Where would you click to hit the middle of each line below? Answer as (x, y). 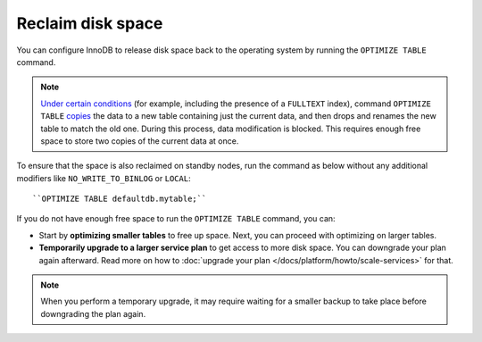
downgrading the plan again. (93, 313)
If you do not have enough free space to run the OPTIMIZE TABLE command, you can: (176, 219)
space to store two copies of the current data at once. (140, 141)
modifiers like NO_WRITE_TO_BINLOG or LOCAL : (104, 178)
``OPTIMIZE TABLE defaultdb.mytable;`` (120, 199)
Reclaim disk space (90, 23)
